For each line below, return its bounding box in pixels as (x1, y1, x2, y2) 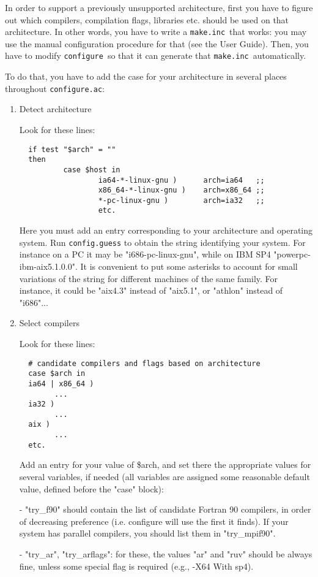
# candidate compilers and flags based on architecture (28, 359, 261, 368)
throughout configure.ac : (5, 82, 105, 94)
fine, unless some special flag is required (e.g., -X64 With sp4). (19, 559, 254, 572)
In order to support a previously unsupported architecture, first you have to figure (5, 1, 313, 13)
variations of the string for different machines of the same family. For (19, 272, 278, 285)
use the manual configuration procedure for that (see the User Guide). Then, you (5, 37, 309, 50)
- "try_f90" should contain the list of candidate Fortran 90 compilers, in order (19, 503, 311, 516)
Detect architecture (19, 102, 92, 115)
